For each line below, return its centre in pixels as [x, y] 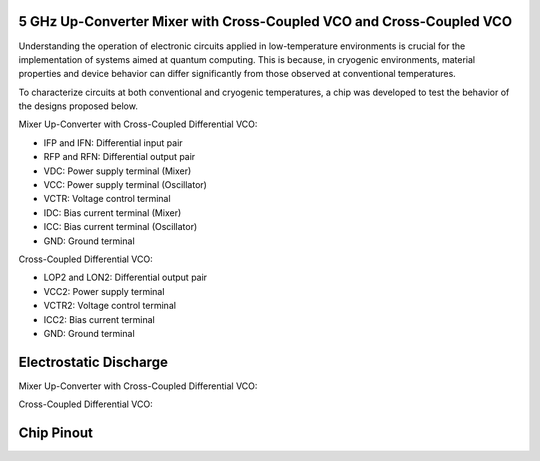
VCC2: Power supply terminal [104, 291]
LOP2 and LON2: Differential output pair [125, 277]
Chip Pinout [56, 433]
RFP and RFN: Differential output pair [119, 157]
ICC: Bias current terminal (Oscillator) [120, 227]
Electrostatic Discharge [93, 361]
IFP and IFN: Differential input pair [113, 142]
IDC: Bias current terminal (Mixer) [112, 212]
